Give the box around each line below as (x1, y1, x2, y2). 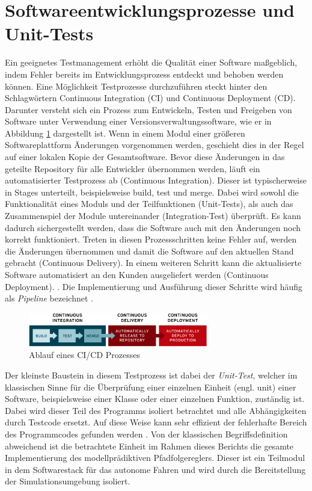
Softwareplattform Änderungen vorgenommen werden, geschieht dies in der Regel (5, 138, 304, 151)
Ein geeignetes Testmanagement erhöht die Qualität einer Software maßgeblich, (5, 56, 298, 69)
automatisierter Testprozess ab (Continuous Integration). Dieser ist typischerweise (5, 174, 307, 187)
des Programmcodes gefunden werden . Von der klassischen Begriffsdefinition (5, 427, 288, 440)
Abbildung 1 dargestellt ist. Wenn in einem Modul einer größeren (5, 126, 245, 139)
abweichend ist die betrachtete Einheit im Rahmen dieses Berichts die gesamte (5, 439, 294, 452)
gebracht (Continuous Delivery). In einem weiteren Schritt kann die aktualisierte (5, 256, 302, 269)
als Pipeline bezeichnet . (5, 292, 93, 304)
